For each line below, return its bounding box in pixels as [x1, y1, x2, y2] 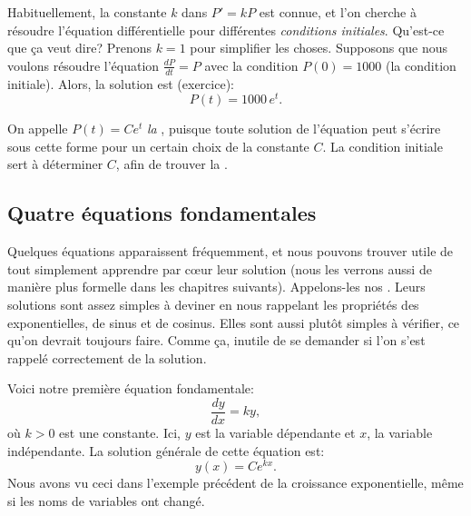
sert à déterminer [7, 154, 103, 174]
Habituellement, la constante [7, 3, 167, 21]
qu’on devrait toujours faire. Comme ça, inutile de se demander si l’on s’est [7, 331, 426, 350]
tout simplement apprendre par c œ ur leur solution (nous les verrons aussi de [7, 259, 432, 278]
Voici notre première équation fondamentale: [7, 379, 254, 398]
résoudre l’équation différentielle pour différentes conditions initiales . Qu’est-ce [7, 20, 445, 39]
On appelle [7, 119, 68, 138]
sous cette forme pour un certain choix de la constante [7, 136, 309, 155]
